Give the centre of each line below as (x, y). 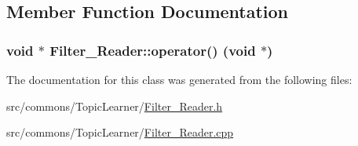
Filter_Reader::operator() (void (153, 50)
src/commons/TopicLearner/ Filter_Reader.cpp (120, 132)
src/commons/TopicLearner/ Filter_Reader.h (115, 106)
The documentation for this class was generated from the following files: (179, 79)
